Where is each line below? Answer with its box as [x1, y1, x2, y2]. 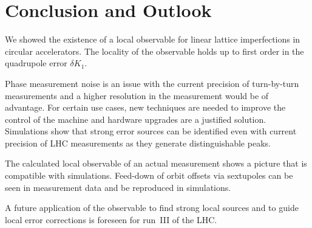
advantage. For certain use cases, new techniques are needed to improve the [5, 101, 286, 114]
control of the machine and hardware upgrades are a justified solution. [5, 112, 266, 125]
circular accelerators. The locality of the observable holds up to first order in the [5, 44, 304, 57]
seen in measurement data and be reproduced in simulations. [5, 181, 231, 193]
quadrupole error [5, 57, 67, 69]
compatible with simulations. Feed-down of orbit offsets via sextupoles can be [5, 169, 293, 182]
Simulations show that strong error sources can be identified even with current [5, 125, 297, 137]
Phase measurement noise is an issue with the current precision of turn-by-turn [5, 77, 299, 89]
